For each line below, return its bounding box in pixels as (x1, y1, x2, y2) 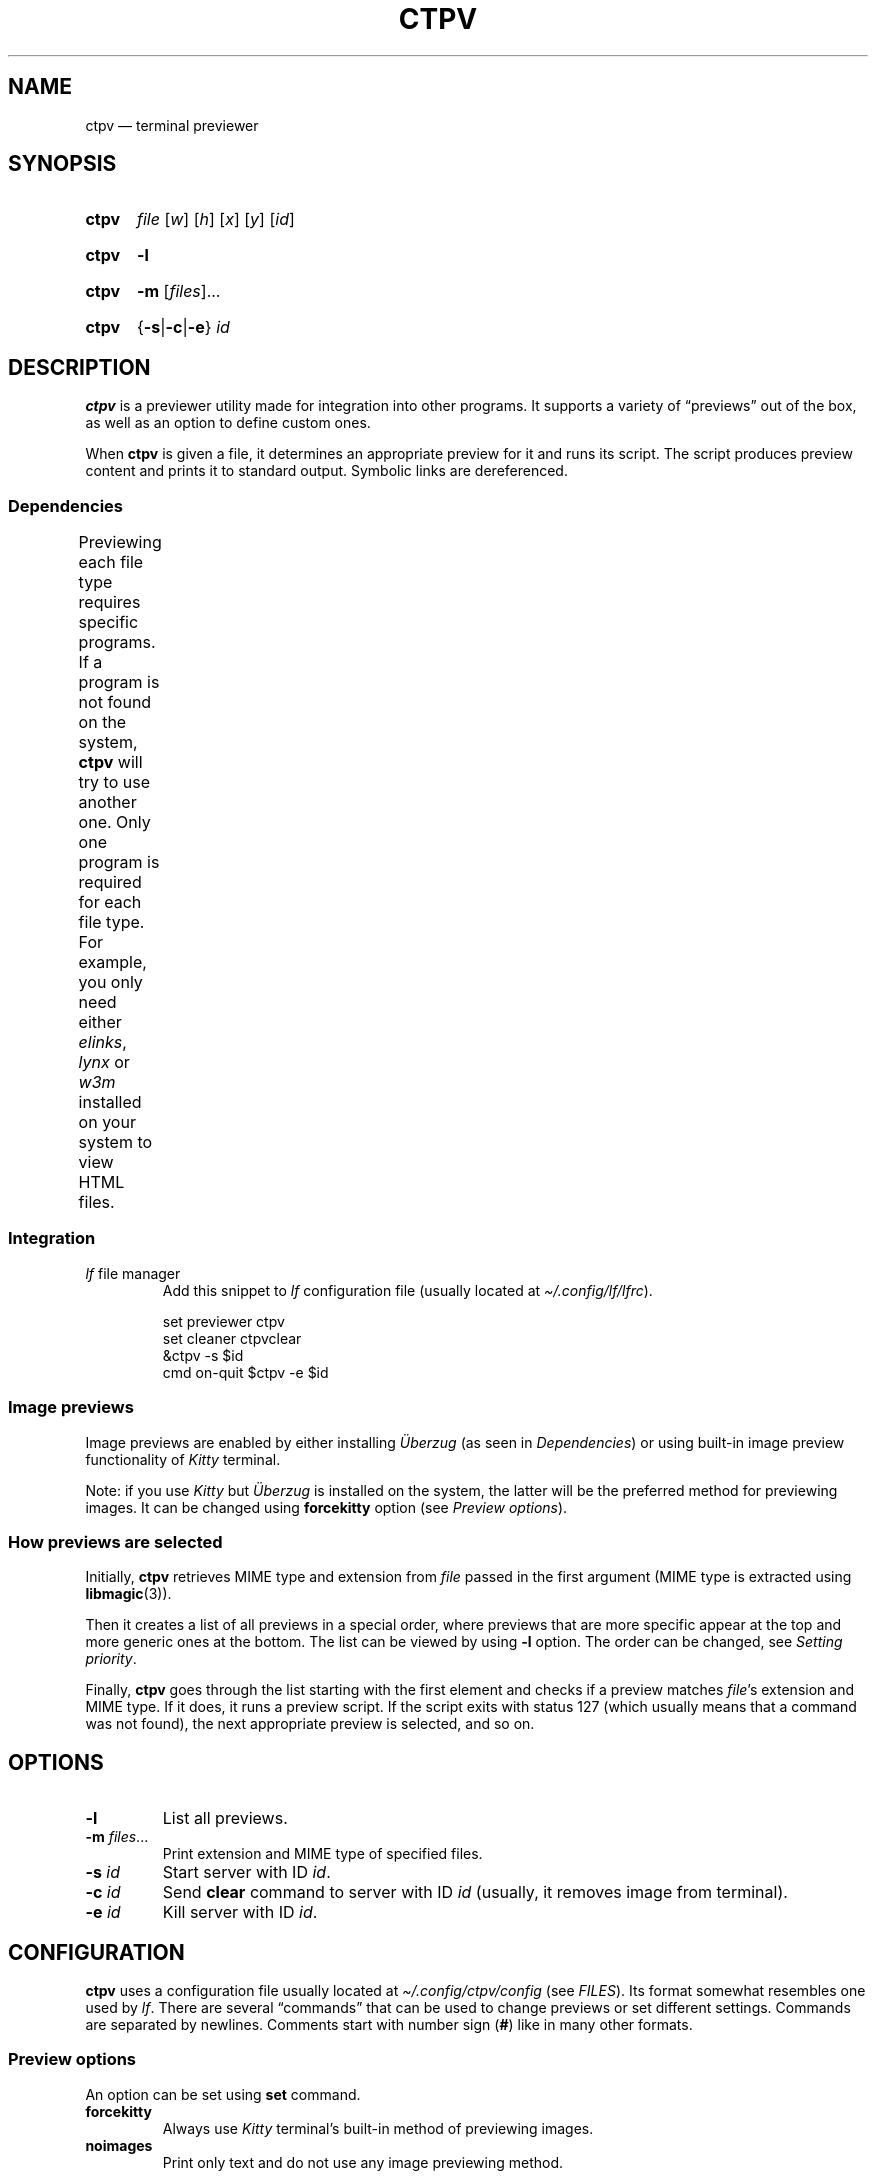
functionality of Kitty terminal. (85, 1450, 281, 1468)
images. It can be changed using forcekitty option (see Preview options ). (85, 1498, 568, 1516)
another (78, 792, 137, 813)
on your (78, 1112, 136, 1133)
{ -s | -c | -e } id (136, 317, 230, 338)
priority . (85, 1650, 137, 1668)
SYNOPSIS (8, 151, 117, 177)
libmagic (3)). (85, 1585, 172, 1603)
